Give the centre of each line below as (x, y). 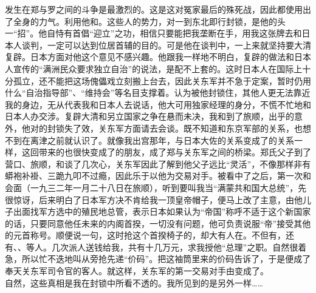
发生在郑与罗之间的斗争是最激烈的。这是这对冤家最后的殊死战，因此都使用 (154, 9)
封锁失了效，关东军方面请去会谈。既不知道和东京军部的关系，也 (175, 128)
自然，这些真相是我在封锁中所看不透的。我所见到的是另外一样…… (134, 282)
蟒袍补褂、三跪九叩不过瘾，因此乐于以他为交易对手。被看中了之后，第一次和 (158, 176)
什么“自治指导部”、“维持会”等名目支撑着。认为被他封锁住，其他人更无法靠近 (158, 93)
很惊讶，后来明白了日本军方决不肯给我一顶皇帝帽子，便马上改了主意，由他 (154, 199)
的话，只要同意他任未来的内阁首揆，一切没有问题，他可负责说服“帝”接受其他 (158, 223)
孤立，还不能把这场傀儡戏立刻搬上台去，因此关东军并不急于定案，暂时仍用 (162, 80)
